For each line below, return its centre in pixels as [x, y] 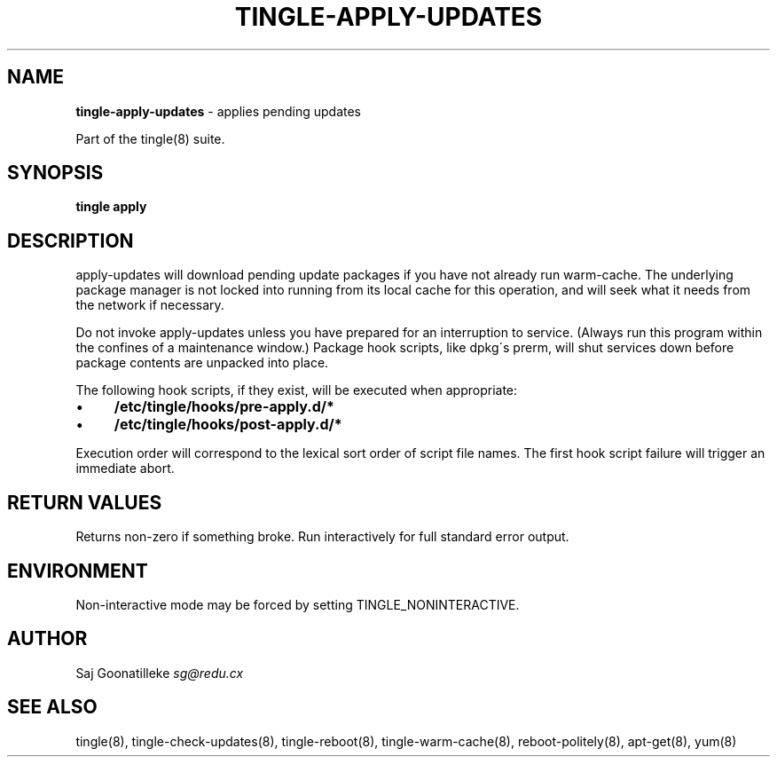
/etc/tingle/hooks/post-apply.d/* [228, 425]
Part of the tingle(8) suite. [150, 138]
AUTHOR [47, 639]
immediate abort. [125, 469]
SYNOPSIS [55, 173]
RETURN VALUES [85, 502]
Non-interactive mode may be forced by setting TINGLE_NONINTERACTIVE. [298, 604]
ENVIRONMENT [78, 571]
